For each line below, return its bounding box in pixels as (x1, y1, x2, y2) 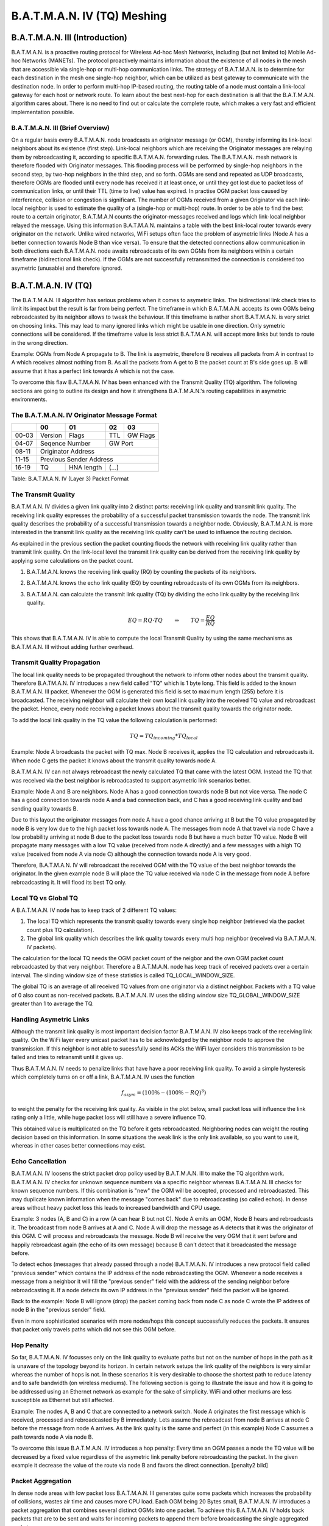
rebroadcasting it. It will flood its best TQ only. (11, 878, 127, 886)
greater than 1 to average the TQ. (11, 1000, 94, 1007)
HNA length (69, 463, 102, 472)
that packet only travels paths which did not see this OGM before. (11, 1326, 176, 1333)
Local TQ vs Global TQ (11, 894, 79, 902)
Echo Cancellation (11, 1157, 66, 1166)
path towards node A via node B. (11, 1433, 94, 1441)
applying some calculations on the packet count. (11, 557, 133, 564)
